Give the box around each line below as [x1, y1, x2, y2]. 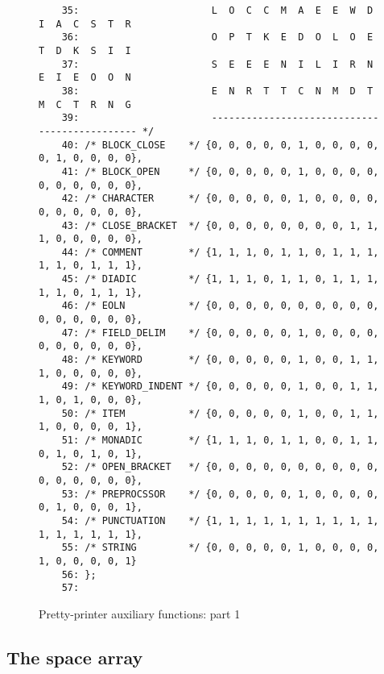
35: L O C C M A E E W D [61, 5, 374, 16]
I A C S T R [39, 18, 131, 30]
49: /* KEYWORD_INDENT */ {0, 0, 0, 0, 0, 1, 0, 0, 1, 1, [61, 381, 379, 393]
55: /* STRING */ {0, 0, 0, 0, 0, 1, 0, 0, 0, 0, [61, 542, 379, 554]
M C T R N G [39, 98, 131, 110]
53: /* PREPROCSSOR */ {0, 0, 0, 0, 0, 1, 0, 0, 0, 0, [61, 488, 379, 500]
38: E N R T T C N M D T [61, 85, 374, 97]
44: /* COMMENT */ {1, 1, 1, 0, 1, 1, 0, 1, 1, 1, [61, 246, 379, 258]
